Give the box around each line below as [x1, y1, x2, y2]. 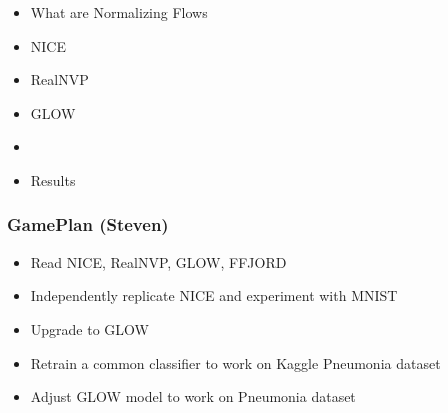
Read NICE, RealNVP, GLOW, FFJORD [30, 251, 287, 272]
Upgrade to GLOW [30, 318, 149, 339]
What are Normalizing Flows [30, 2, 208, 22]
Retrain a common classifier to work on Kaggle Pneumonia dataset [30, 352, 441, 373]
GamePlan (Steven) [7, 212, 169, 237]
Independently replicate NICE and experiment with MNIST [30, 285, 398, 306]
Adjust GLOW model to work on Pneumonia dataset [30, 386, 356, 407]
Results [30, 169, 76, 190]
